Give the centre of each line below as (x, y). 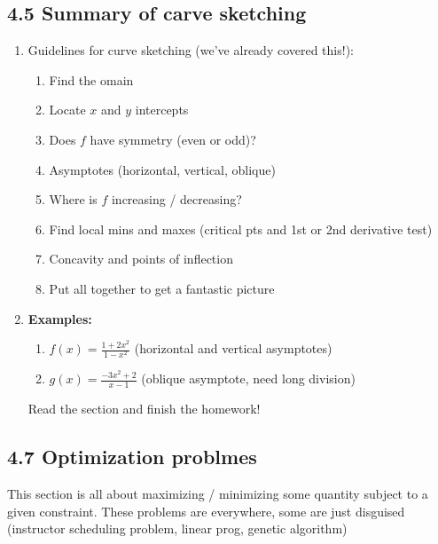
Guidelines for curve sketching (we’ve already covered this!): (191, 50)
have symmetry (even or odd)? (173, 139)
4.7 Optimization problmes (132, 457)
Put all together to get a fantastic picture (162, 288)
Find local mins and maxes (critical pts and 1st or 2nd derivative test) (241, 229)
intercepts (162, 110)
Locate (67, 110)
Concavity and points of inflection (141, 259)
